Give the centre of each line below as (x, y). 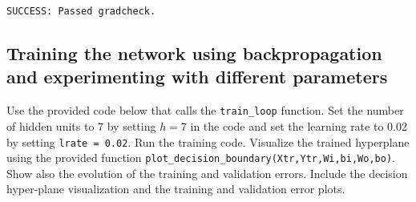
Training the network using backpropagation (194, 53)
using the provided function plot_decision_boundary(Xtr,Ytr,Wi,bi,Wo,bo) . (201, 158)
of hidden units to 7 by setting (81, 125)
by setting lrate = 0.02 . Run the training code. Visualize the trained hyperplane (208, 141)
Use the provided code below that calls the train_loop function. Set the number (205, 110)
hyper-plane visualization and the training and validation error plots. (176, 189)
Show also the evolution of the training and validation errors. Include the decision (207, 173)
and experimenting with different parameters (197, 77)
